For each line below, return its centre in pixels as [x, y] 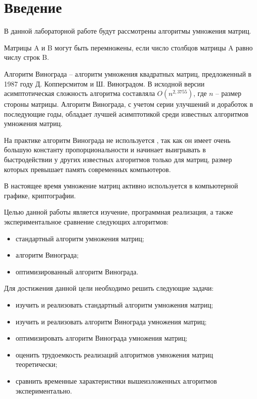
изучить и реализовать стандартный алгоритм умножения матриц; [114, 305]
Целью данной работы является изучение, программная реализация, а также [119, 212]
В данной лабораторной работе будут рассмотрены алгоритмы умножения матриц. [128, 31]
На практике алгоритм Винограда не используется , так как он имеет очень [117, 140]
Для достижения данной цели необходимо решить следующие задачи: [109, 288]
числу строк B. [27, 57]
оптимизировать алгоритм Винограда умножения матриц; [102, 338]
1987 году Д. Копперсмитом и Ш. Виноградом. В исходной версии [104, 83]
